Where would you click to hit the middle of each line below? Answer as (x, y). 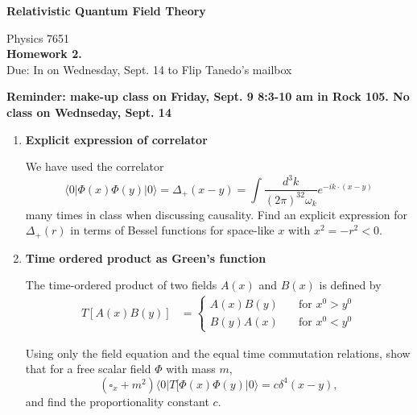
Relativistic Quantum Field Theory (106, 10)
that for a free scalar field (88, 369)
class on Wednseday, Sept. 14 (89, 112)
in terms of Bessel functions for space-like (172, 230)
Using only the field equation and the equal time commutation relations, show (218, 353)
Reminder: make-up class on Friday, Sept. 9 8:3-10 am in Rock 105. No (208, 96)
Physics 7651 (38, 37)
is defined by (350, 285)
